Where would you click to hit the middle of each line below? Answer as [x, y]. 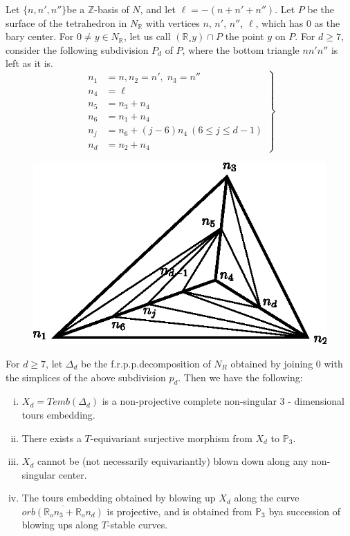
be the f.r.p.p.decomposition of [146, 363]
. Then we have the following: [240, 377]
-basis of [112, 9]
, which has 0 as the [298, 22]
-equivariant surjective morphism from [171, 438]
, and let [158, 9]
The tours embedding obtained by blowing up [119, 498]
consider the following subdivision [77, 49]
